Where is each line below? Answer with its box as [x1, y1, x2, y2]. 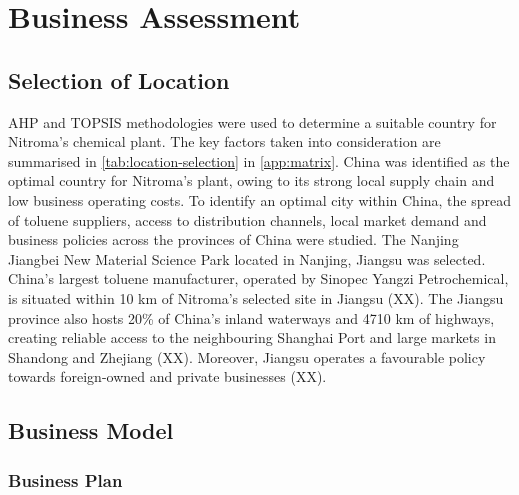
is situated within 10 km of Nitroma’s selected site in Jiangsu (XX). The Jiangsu [8, 287, 504, 308]
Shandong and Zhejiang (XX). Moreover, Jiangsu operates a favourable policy [8, 346, 486, 367]
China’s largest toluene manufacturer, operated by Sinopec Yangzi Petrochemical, [8, 268, 509, 289]
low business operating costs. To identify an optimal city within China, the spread [8, 189, 512, 210]
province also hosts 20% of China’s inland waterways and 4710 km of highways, [8, 307, 495, 328]
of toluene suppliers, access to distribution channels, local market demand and [8, 209, 487, 230]
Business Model [8, 415, 174, 446]
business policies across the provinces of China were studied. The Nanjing [8, 229, 459, 250]
